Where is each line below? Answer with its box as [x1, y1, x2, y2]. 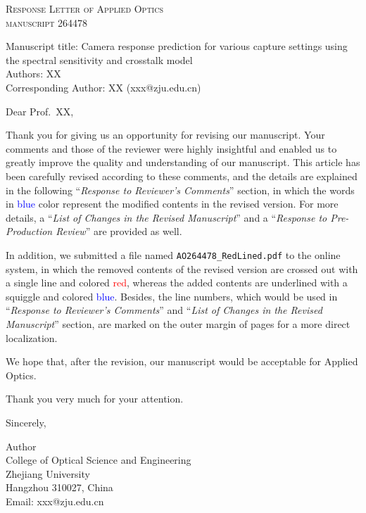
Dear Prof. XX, [6, 103, 74, 118]
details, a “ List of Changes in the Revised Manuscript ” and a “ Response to [6, 210, 327, 224]
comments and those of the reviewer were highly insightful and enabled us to [6, 141, 337, 156]
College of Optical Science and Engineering [6, 452, 191, 467]
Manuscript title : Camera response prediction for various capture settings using [6, 39, 348, 53]
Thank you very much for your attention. [6, 391, 184, 406]
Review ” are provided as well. [56, 224, 182, 239]
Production [6, 224, 53, 239]
